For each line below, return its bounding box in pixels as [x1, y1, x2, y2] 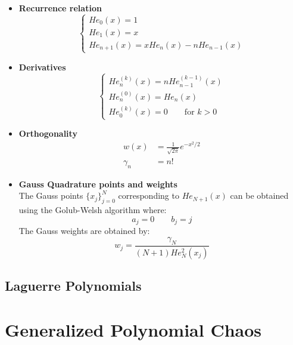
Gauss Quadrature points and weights [18, 177, 177, 190]
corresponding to [118, 189, 179, 202]
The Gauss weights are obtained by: [18, 224, 150, 237]
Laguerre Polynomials [5, 276, 142, 294]
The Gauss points [18, 189, 83, 202]
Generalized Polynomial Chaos [5, 317, 262, 341]
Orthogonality [18, 127, 77, 140]
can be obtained [230, 189, 289, 202]
